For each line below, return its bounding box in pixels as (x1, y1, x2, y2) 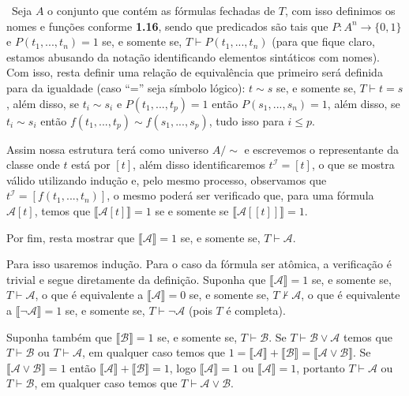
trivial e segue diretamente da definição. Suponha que (6, 271, 266, 287)
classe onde (6, 156, 60, 173)
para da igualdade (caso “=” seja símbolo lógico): (6, 79, 246, 95)
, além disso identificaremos (133, 156, 265, 173)
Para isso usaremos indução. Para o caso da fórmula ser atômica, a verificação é (6, 256, 392, 272)
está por (71, 156, 111, 173)
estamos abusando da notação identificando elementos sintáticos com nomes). (6, 48, 380, 65)
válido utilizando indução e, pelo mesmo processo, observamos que (6, 171, 327, 188)
